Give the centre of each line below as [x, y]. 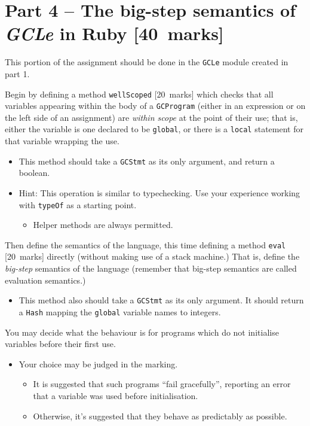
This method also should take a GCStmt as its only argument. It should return [161, 300]
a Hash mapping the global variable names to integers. [120, 311]
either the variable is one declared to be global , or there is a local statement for [154, 129]
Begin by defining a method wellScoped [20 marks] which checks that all [139, 94]
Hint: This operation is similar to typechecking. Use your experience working [159, 192]
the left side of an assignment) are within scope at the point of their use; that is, [151, 117]
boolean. [34, 173]
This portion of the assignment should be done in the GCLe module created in [147, 62]
